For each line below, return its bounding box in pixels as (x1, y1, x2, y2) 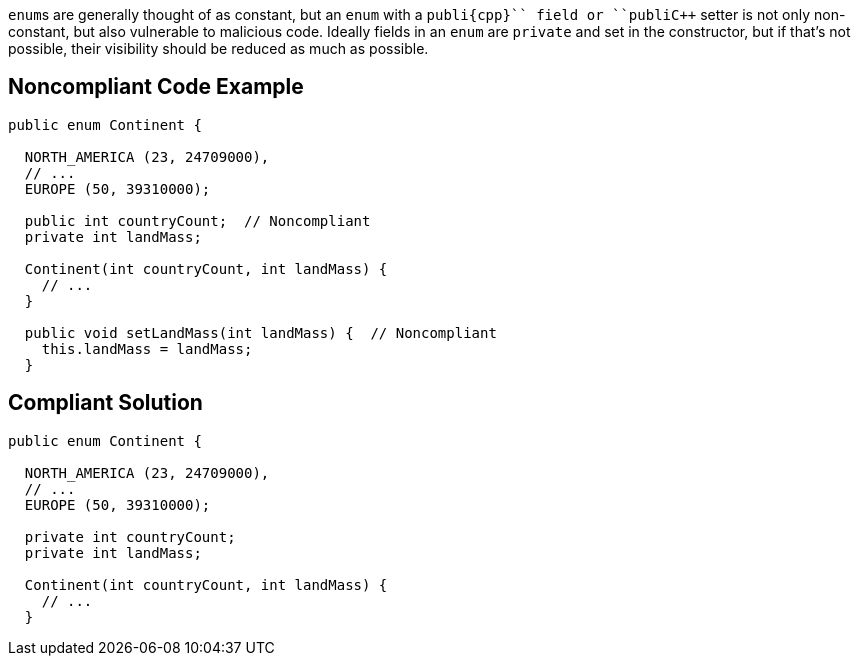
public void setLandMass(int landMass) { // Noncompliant (24, 324, 497, 341)
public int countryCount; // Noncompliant (24, 212, 371, 229)
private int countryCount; (24, 528, 236, 545)
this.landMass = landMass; (41, 340, 253, 357)
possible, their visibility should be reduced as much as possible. (8, 40, 429, 57)
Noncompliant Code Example (8, 74, 304, 100)
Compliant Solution (8, 390, 203, 416)
